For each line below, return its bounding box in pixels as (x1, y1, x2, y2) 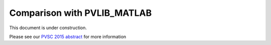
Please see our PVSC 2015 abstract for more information (9, 34, 126, 40)
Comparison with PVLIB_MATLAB (9, 7, 152, 18)
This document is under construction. (9, 25, 87, 31)
